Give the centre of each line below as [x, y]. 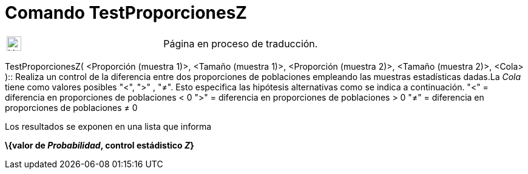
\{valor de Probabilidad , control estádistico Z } [100, 145]
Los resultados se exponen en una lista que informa [108, 126]
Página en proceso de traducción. [241, 43]
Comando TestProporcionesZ [126, 13]
